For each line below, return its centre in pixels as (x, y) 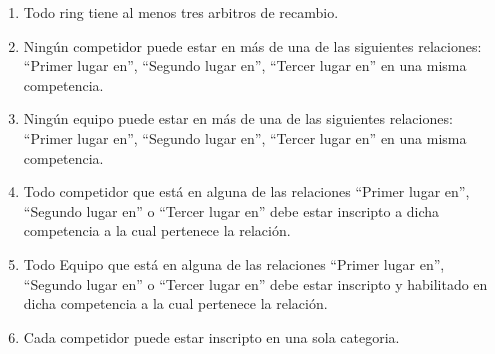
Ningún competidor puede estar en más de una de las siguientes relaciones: (252, 45)
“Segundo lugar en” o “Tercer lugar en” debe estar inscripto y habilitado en (255, 283)
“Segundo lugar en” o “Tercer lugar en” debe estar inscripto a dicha (231, 210)
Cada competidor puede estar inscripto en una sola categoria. (211, 336)
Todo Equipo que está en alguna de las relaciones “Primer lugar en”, (234, 263)
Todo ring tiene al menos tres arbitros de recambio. (181, 12)
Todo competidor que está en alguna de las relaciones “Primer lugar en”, (246, 191)
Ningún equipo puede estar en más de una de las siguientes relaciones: (238, 118)
